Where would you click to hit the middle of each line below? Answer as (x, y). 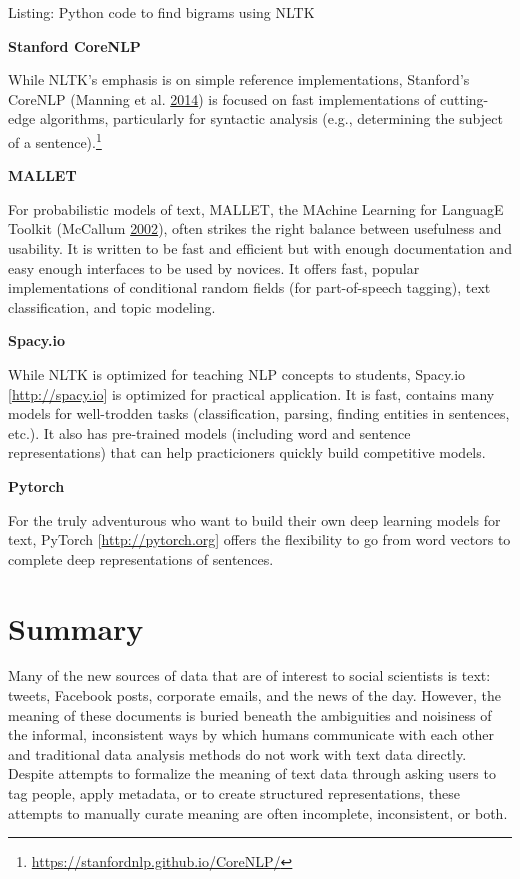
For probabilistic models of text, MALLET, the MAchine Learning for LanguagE (256, 208)
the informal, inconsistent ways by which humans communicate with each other (251, 734)
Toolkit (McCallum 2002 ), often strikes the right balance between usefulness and (255, 228)
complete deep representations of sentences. (141, 558)
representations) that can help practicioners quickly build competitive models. (247, 452)
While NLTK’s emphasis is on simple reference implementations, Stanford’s (239, 79)
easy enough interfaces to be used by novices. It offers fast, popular (214, 267)
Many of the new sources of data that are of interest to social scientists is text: (249, 675)
